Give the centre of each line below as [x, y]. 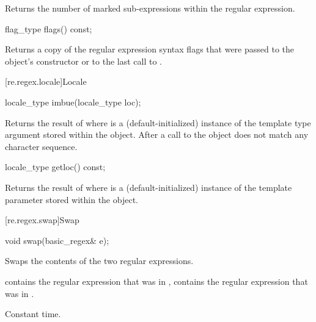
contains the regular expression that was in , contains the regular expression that [156, 281]
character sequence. [41, 146]
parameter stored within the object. [72, 199]
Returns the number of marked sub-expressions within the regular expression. [150, 8]
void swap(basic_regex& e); [57, 240]
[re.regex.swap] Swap [42, 220]
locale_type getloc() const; [55, 167]
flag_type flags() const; [49, 28]
